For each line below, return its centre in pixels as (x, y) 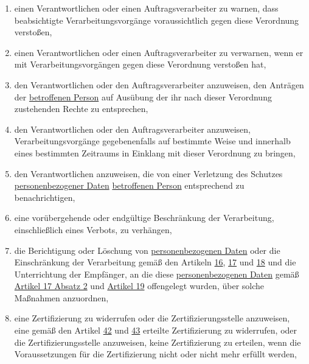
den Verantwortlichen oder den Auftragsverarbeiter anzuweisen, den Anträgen (159, 84)
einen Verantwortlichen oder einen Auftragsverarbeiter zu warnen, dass (146, 8)
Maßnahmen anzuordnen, (61, 297)
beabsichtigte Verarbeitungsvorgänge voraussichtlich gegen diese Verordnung (157, 20)
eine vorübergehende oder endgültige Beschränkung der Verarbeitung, (144, 218)
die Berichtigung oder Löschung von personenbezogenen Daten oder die (147, 250)
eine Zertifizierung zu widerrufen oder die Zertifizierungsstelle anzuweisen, (152, 318)
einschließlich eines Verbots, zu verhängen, (93, 229)
